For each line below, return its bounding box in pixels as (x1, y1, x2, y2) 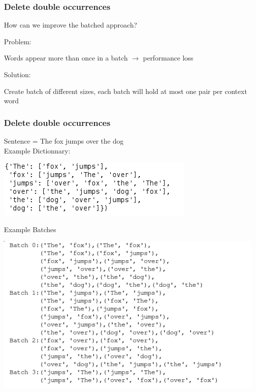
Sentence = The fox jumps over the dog (4, 136, 124, 146)
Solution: (4, 69, 31, 79)
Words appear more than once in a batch (4, 53, 128, 63)
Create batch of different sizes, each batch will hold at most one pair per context (4, 86, 247, 96)
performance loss (143, 53, 193, 63)
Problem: (4, 36, 32, 46)
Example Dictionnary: (4, 145, 70, 155)
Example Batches (4, 224, 56, 234)
